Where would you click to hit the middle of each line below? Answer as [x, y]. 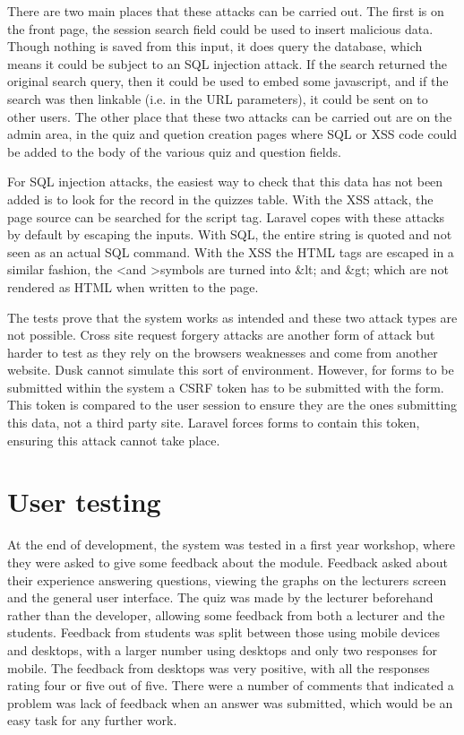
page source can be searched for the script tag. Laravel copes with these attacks [226, 216]
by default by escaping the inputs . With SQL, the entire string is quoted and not [230, 234]
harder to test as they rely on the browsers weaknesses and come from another [223, 352]
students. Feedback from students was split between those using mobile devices [224, 632]
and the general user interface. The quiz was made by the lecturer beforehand [220, 597]
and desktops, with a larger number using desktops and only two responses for [222, 649]
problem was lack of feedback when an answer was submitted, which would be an [230, 702]
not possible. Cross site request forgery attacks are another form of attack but [221, 335]
